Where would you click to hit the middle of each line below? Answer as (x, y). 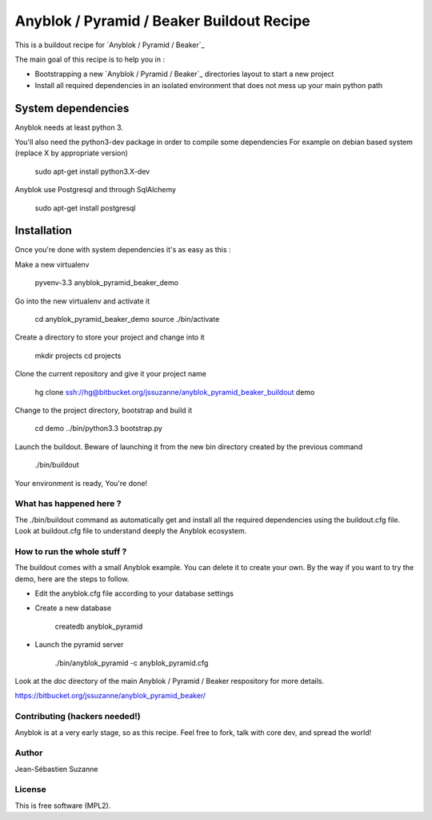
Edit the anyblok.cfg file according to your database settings (134, 593)
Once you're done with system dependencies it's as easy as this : (123, 250)
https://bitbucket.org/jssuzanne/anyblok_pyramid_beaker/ (110, 696)
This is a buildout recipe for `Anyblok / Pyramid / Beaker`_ (110, 45)
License (31, 790)
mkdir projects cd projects (78, 356)
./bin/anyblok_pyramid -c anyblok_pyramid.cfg (132, 663)
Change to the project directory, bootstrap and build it (104, 410)
